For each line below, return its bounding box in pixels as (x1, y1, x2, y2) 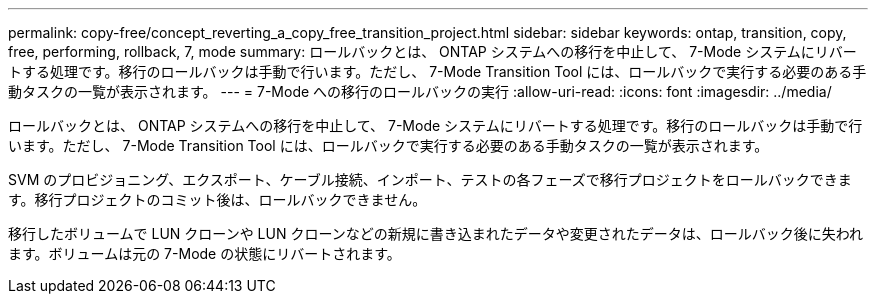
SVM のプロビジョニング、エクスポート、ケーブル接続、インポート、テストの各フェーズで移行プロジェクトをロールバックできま (8, 171, 852, 188)
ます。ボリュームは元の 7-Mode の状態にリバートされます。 (8, 245, 401, 262)
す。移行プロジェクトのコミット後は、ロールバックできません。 (8, 191, 427, 208)
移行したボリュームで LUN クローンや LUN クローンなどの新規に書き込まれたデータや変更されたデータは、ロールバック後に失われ (8, 225, 863, 242)
